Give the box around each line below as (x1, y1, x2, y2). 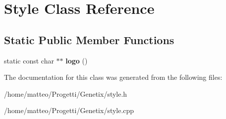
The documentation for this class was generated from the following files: (4, 72, 223, 82)
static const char (4, 55, 54, 65)
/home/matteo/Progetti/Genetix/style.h (4, 88, 127, 99)
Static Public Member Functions (4, 32, 174, 47)
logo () (65, 55, 88, 65)
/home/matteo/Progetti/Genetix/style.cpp (4, 105, 134, 116)
